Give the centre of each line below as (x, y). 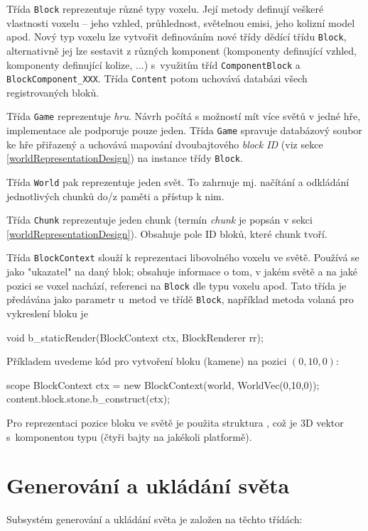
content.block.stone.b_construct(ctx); (88, 399)
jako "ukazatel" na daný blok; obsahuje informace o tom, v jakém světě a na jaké (182, 272)
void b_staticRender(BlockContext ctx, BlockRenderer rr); (135, 337)
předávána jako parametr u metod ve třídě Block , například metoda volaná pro (180, 299)
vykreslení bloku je (47, 313)
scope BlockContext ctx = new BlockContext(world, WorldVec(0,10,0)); (163, 384)
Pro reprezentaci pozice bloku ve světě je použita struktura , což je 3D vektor (175, 422)
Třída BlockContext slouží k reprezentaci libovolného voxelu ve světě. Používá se (183, 257)
